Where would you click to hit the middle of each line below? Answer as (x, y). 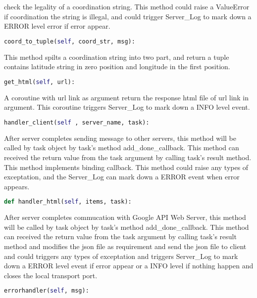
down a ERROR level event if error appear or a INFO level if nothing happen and (129, 266)
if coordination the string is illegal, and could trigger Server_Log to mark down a (128, 16)
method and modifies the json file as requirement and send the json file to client (125, 246)
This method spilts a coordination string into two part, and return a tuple (117, 57)
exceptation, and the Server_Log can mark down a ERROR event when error (122, 177)
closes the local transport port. (51, 275)
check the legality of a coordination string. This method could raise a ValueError (127, 6)
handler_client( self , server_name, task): (77, 122)
